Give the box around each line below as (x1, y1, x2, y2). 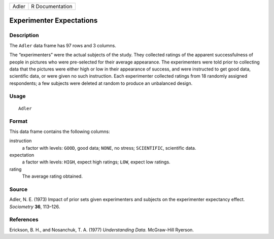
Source (9, 186, 28, 193)
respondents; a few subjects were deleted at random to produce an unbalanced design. (9, 80, 193, 86)
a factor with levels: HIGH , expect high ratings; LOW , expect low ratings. (22, 159, 170, 165)
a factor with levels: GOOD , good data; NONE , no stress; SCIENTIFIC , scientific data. (22, 145, 196, 151)
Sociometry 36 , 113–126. (9, 203, 60, 210)
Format (9, 118, 28, 125)
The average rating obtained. (22, 173, 83, 180)
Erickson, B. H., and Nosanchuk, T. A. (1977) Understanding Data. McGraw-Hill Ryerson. (9, 226, 194, 233)
